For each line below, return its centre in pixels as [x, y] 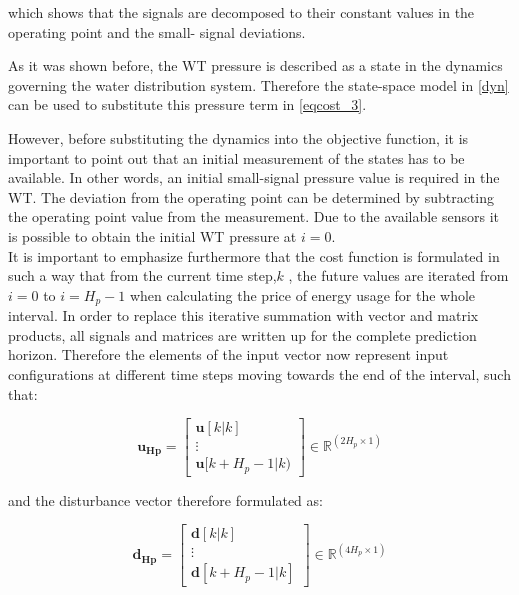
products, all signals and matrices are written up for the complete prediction [242, 334]
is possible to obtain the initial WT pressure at [152, 235]
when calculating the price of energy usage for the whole [302, 294]
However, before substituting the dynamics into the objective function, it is [238, 137]
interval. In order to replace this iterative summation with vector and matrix [243, 315]
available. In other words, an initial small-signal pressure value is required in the [254, 177]
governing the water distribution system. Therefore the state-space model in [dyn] [258, 84]
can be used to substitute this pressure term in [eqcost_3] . [187, 104]
